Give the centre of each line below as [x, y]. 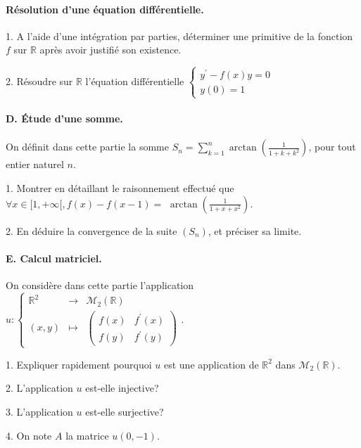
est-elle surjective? [125, 411]
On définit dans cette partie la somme [87, 147]
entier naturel [35, 164]
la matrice [87, 435]
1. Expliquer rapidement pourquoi [79, 364]
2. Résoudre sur [39, 81]
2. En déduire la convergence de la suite [91, 230]
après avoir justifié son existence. [110, 50]
